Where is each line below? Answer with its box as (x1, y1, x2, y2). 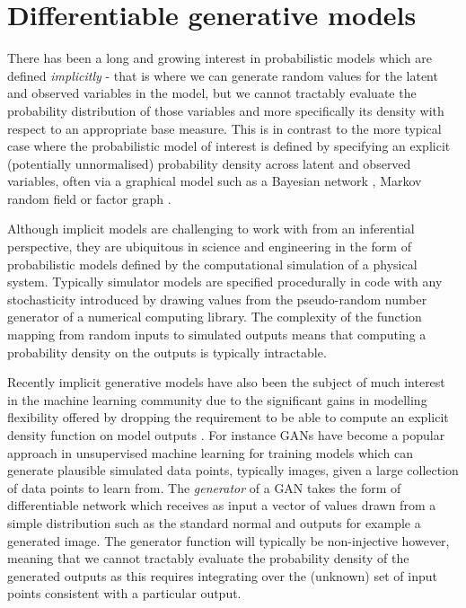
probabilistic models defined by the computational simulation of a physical (7, 254, 418, 273)
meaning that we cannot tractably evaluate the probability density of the (7, 549, 409, 568)
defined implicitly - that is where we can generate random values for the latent (7, 66, 438, 84)
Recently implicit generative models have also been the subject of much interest (7, 373, 445, 392)
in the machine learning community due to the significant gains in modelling (7, 390, 427, 409)
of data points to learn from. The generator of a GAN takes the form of (7, 478, 401, 497)
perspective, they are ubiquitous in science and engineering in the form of (7, 237, 411, 256)
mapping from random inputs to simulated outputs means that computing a (7, 325, 426, 344)
